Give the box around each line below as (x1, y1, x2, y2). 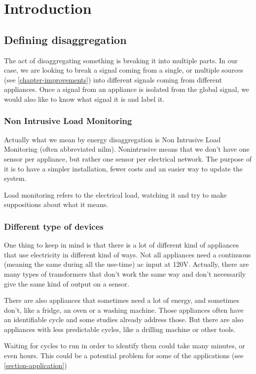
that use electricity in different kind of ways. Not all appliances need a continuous (4, 249, 251, 259)
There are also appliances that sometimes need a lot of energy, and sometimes (4, 295, 239, 305)
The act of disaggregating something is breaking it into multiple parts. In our (4, 55, 238, 65)
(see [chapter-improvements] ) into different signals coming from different (4, 74, 222, 84)
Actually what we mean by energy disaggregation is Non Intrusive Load (4, 134, 221, 144)
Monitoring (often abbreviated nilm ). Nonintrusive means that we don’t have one (4, 144, 250, 154)
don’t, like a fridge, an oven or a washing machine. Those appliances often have (4, 304, 244, 315)
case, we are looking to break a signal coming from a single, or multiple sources (4, 65, 244, 75)
